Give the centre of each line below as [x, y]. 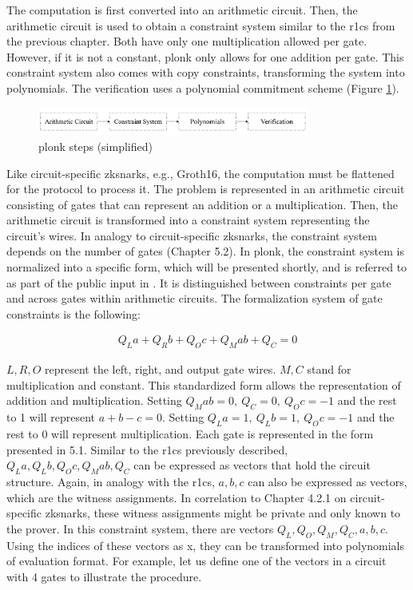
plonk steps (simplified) [95, 146]
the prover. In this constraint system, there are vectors [140, 528]
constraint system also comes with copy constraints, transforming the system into [206, 72]
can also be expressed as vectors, [328, 482]
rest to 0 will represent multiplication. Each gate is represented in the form [190, 434]
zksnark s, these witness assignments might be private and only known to [223, 513]
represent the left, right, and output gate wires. [161, 369]
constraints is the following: [73, 313]
